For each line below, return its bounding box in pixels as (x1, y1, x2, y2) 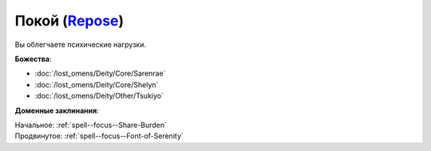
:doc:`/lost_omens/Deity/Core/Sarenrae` (34, 68, 166, 79)
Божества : (14, 54, 52, 64)
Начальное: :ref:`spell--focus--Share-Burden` (14, 120, 168, 130)
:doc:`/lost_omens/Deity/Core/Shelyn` (34, 79, 159, 89)
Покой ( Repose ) (14, 12, 125, 29)
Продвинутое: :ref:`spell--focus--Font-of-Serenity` (14, 131, 184, 141)
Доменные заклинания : (14, 106, 99, 115)
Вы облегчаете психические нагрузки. (14, 40, 147, 49)
